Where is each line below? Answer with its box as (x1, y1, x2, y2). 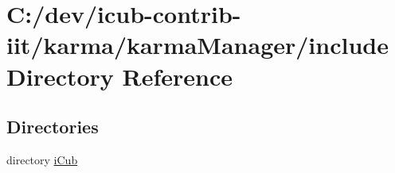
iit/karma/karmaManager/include (6, 29, 389, 61)
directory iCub (6, 151, 78, 167)
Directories (6, 114, 99, 139)
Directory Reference (6, 60, 233, 92)
